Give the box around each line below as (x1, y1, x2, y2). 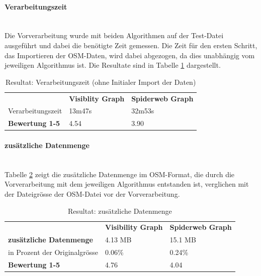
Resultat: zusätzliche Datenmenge (68, 205, 172, 216)
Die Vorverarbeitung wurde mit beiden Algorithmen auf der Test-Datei (5, 30, 224, 41)
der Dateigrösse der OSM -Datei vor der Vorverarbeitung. (5, 188, 180, 199)
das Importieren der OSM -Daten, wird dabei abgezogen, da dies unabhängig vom (5, 50, 255, 60)
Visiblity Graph (69, 93, 125, 103)
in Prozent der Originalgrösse (8, 247, 99, 257)
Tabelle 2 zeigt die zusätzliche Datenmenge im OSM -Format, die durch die (5, 169, 235, 179)
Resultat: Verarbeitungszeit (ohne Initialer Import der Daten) (5, 76, 196, 87)
